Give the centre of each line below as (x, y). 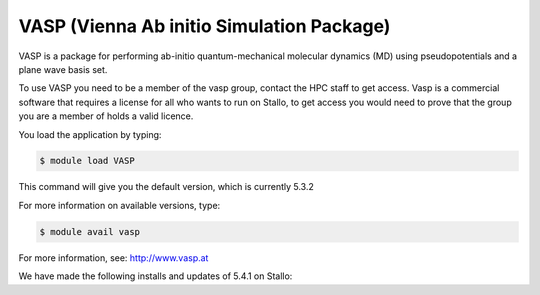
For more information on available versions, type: (119, 205)
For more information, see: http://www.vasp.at (113, 257)
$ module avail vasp (89, 231)
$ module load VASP (87, 161)
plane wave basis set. (63, 69)
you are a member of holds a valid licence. (106, 116)
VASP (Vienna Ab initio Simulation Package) (204, 26)
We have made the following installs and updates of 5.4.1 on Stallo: (155, 276)
